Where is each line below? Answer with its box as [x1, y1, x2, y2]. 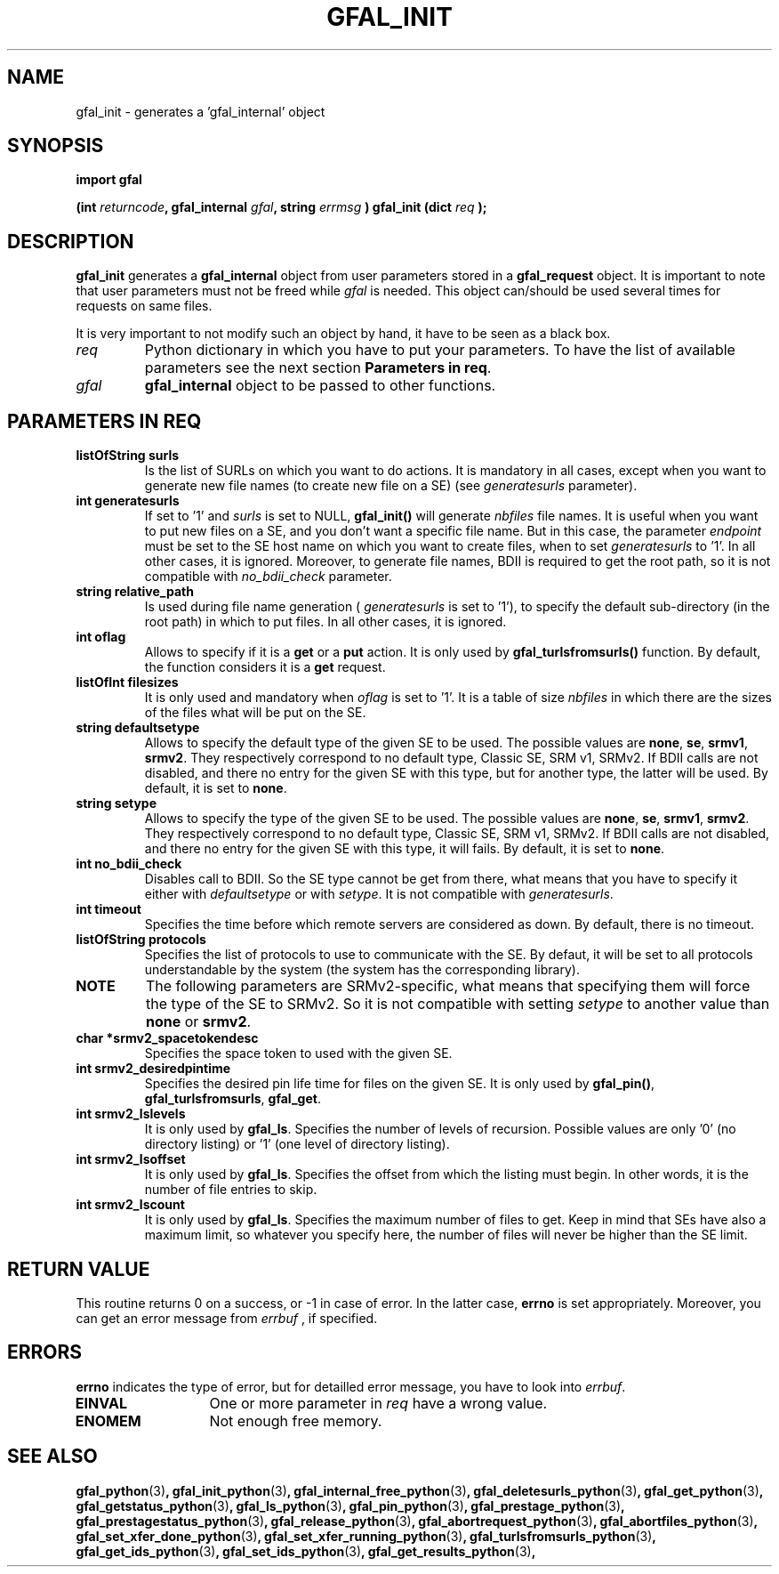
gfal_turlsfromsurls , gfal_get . [144, 1091, 321, 1107]
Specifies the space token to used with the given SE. [144, 1045, 453, 1061]
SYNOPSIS [7, 134, 104, 157]
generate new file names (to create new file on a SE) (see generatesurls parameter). [144, 478, 638, 494]
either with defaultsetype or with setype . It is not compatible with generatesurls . [144, 886, 614, 902]
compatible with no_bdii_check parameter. [144, 569, 392, 585]
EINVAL [75, 1393, 127, 1412]
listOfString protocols [76, 932, 206, 948]
